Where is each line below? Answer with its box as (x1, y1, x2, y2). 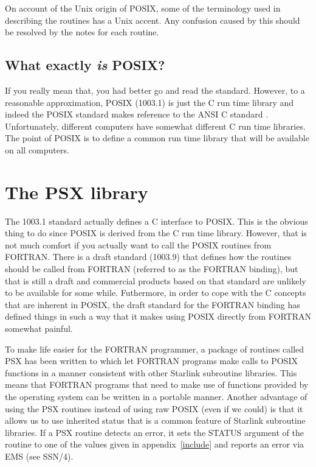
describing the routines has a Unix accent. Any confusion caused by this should (5, 13, 300, 26)
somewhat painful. (5, 322, 73, 335)
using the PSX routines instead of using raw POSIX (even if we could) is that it (5, 402, 303, 415)
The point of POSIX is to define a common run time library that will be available (5, 132, 309, 144)
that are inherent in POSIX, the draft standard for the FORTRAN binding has (5, 298, 300, 311)
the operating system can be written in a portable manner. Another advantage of (5, 390, 307, 402)
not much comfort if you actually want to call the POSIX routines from (5, 238, 272, 251)
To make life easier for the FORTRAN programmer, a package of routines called (5, 342, 304, 355)
